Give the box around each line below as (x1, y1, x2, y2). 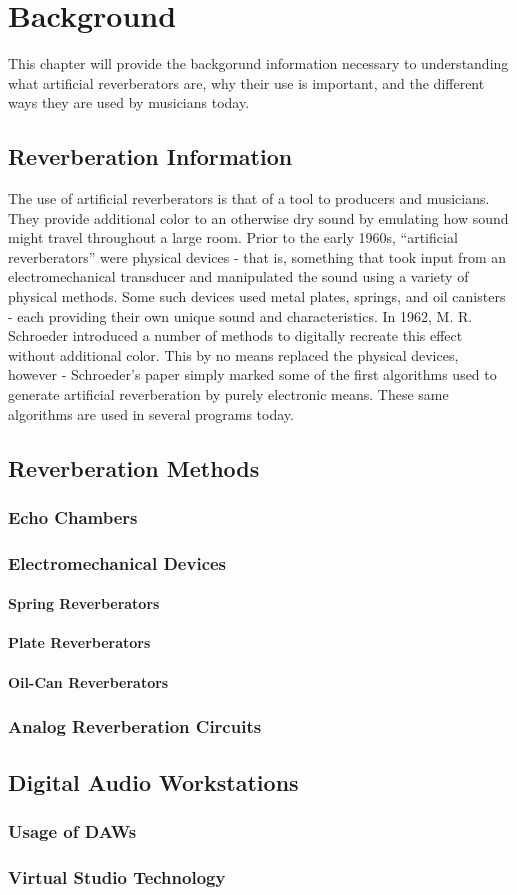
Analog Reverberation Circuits (8, 714, 262, 739)
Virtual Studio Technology (8, 864, 226, 889)
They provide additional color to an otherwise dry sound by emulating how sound (8, 207, 509, 228)
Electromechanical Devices (8, 550, 227, 575)
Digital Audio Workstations (8, 766, 299, 797)
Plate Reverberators (8, 632, 151, 653)
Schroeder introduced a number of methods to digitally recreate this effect (8, 325, 463, 346)
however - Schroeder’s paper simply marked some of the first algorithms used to (8, 364, 497, 385)
